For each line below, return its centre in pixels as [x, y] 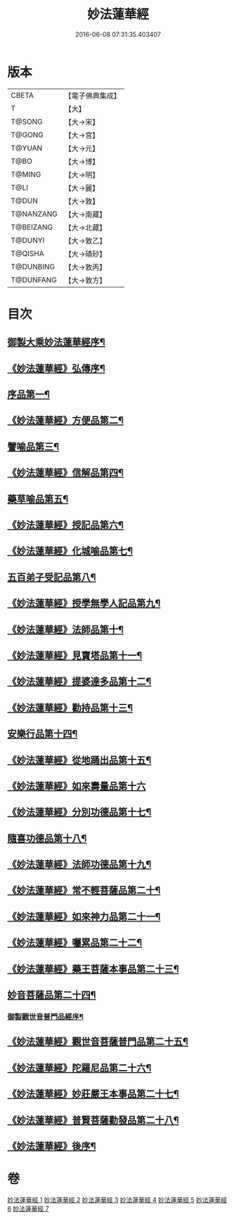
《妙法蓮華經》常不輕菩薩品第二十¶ [84, 891]
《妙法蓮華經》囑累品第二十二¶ [75, 943]
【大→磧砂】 [85, 254]
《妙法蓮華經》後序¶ [52, 1146]
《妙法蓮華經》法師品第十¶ [66, 629]
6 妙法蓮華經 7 [28, 1208]
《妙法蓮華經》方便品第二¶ [66, 420]
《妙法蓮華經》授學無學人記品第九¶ [84, 603]
